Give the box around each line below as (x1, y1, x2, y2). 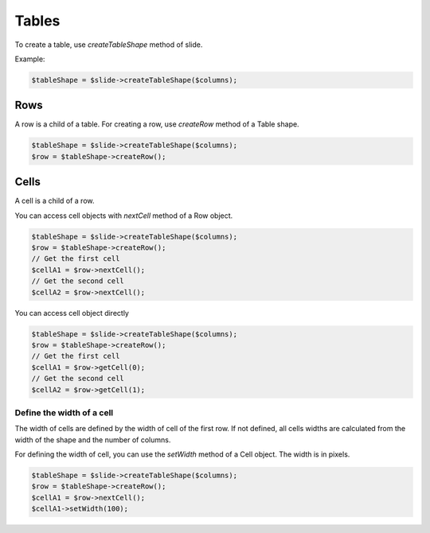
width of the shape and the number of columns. (14, 434, 171, 445)
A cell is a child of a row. (14, 196, 95, 206)
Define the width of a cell (14, 407, 114, 418)
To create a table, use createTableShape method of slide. (14, 40, 203, 49)
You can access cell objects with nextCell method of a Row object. (14, 211, 233, 220)
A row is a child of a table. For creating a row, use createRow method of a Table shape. (14, 119, 299, 129)
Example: (14, 54, 45, 64)
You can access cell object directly (14, 308, 129, 317)
